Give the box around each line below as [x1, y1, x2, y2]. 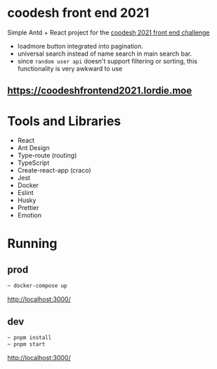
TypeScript [17, 158, 50, 167]
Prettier [17, 204, 39, 212]
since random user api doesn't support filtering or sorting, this [17, 56, 198, 65]
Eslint [17, 189, 34, 197]
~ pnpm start [7, 340, 46, 348]
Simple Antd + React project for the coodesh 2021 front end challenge [7, 28, 210, 37]
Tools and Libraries [7, 113, 121, 129]
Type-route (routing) [17, 151, 77, 160]
